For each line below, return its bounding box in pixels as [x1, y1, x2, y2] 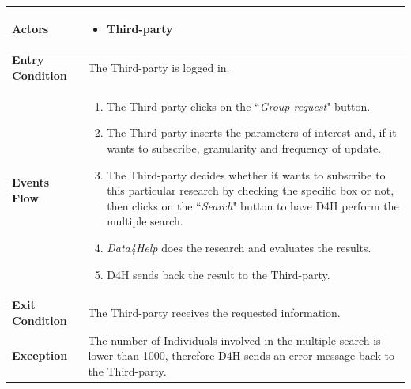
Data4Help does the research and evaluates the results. [107, 239, 371, 255]
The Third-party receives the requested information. [88, 304, 341, 321]
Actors [12, 20, 49, 36]
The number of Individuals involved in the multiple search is [88, 331, 381, 348]
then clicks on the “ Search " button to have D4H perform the [107, 197, 399, 213]
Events [12, 174, 50, 191]
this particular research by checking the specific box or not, [107, 182, 394, 198]
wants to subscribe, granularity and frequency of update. [107, 139, 382, 156]
